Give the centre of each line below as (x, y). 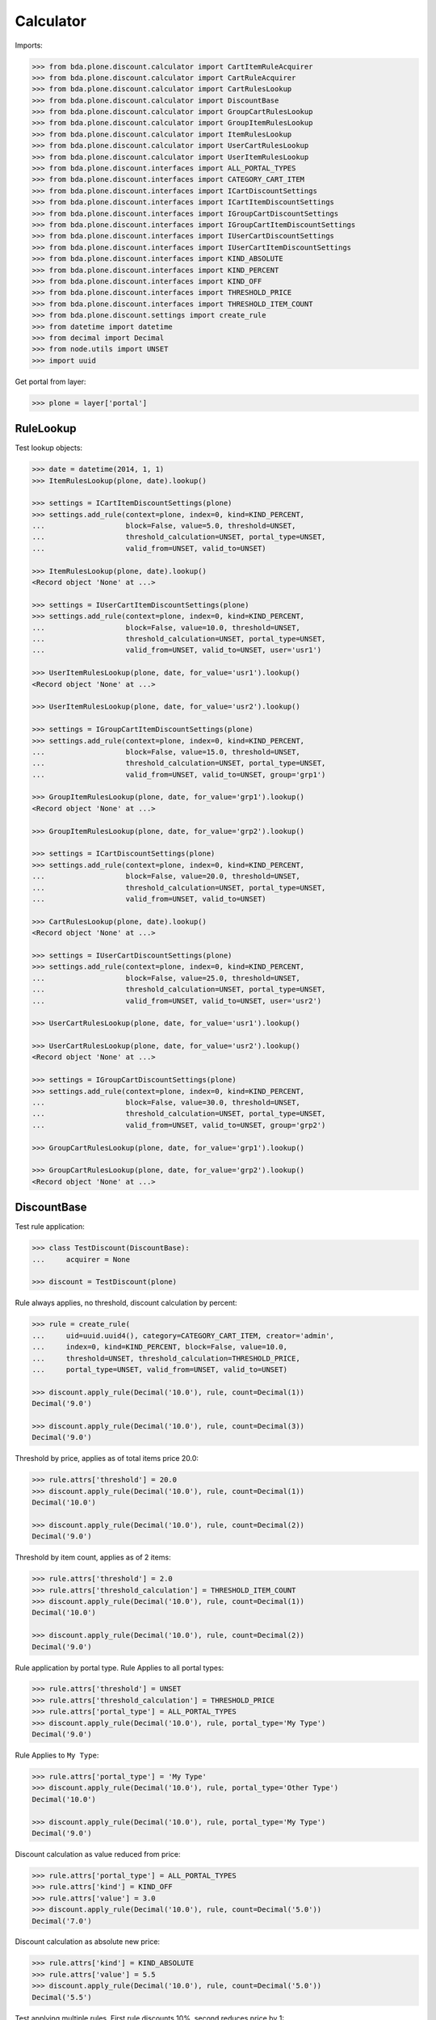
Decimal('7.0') (62, 1921)
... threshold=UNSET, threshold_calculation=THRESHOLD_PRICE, (166, 1358)
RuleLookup (46, 429)
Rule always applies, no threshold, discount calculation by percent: (126, 1303)
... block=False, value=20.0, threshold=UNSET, (166, 876)
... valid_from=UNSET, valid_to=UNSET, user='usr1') (177, 650)
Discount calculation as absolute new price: (88, 1942)
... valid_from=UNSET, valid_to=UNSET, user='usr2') (177, 1001)
